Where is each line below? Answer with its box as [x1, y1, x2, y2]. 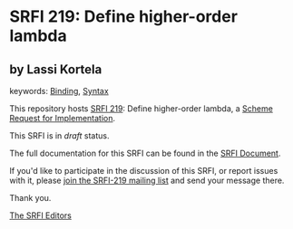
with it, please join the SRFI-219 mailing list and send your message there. [9, 175, 285, 186]
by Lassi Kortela [9, 62, 103, 77]
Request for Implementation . [9, 113, 116, 123]
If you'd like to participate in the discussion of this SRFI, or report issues [9, 166, 278, 176]
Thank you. [9, 193, 52, 203]
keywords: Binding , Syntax [9, 86, 109, 96]
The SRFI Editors [9, 210, 73, 221]
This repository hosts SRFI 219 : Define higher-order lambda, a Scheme [9, 103, 274, 114]
